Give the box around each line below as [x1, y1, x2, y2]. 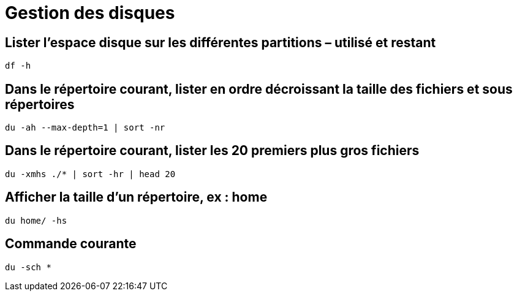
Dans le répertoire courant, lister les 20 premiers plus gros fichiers [5, 143, 420, 159]
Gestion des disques [5, 2, 175, 23]
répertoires [5, 96, 75, 112]
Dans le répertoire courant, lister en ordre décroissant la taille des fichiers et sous [5, 81, 513, 97]
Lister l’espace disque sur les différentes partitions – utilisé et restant [5, 34, 436, 50]
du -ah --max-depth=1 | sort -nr [5, 123, 165, 133]
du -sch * [5, 262, 51, 272]
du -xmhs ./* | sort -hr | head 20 [5, 169, 176, 179]
